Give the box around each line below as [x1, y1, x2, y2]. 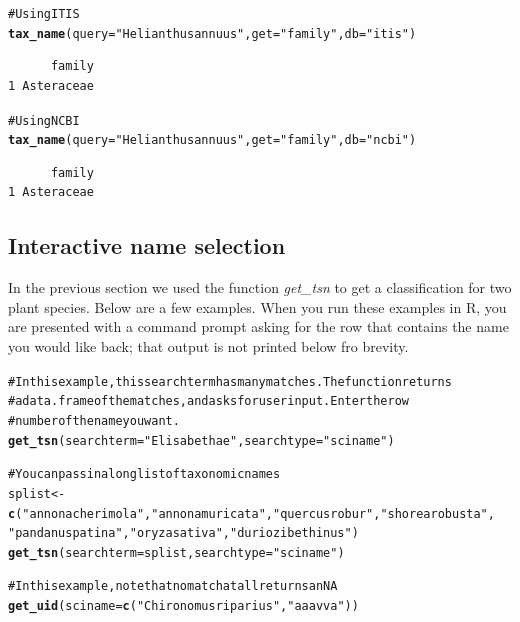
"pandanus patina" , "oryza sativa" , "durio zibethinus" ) [8, 526, 359, 541]
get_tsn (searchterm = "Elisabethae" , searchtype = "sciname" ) [8, 433, 395, 448]
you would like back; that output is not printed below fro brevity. [8, 335, 409, 356]
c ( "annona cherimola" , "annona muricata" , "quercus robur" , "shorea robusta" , [8, 506, 495, 521]
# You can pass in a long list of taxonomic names [8, 467, 281, 482]
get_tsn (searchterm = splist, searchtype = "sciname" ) [8, 545, 345, 560]
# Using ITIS [8, 7, 80, 21]
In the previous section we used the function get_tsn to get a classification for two [8, 277, 512, 298]
